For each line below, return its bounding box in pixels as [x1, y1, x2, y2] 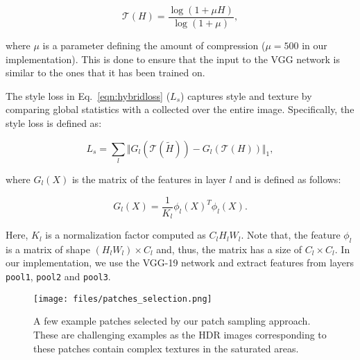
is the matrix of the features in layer [71, 171, 226, 186]
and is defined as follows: [235, 171, 341, 186]
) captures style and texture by [180, 88, 312, 103]
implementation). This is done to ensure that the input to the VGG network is [6, 51, 341, 66]
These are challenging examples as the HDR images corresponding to [33, 327, 327, 341]
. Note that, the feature [241, 228, 341, 242]
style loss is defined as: [6, 116, 102, 130]
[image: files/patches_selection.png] [33, 293, 212, 304]
